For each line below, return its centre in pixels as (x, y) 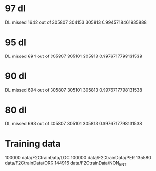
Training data (33, 143)
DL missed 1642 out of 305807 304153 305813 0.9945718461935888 (76, 22)
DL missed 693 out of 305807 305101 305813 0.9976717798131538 (74, 123)
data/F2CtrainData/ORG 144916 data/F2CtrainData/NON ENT (66, 163)
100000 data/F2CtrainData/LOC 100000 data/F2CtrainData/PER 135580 (78, 157)
